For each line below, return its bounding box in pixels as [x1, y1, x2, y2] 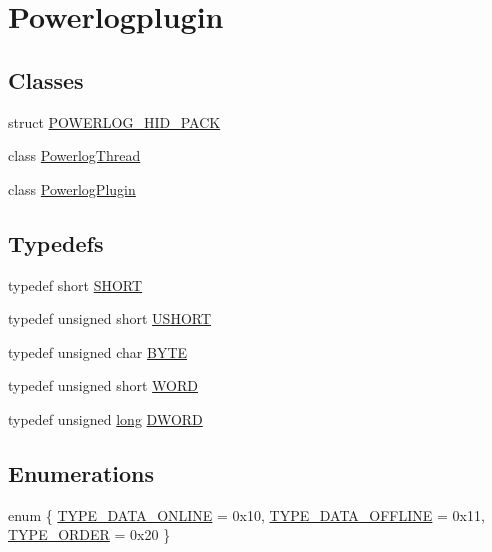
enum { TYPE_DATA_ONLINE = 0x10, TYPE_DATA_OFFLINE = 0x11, [8, 504, 485, 525]
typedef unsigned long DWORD [8, 408, 203, 429]
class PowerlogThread [8, 145, 141, 166]
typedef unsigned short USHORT [8, 308, 212, 329]
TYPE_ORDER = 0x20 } [8, 524, 171, 545]
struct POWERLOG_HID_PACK [8, 111, 221, 132]
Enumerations [8, 457, 155, 488]
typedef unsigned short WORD [8, 375, 199, 396]
